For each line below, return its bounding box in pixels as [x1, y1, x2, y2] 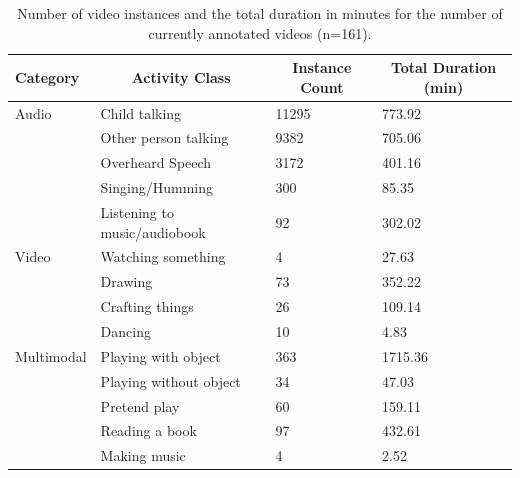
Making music [100, 445, 186, 466]
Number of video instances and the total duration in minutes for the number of [17, 3, 503, 23]
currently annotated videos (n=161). [148, 22, 372, 43]
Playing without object [100, 370, 241, 391]
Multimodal [15, 345, 87, 366]
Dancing [100, 320, 151, 341]
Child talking [100, 102, 182, 123]
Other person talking [100, 127, 229, 148]
